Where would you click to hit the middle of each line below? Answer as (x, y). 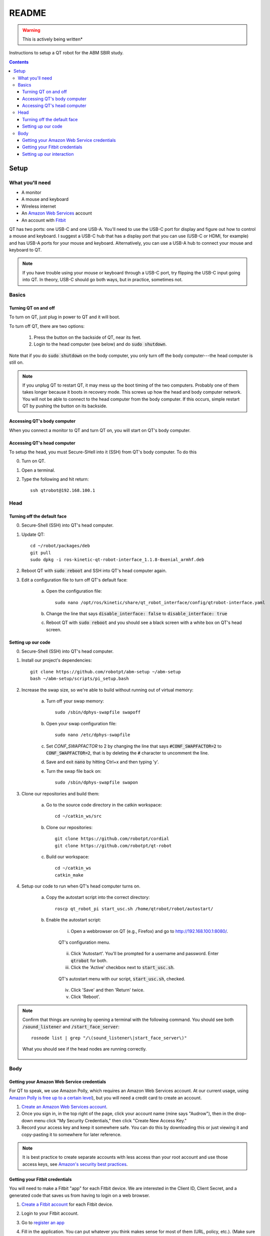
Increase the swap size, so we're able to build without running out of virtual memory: (107, 690)
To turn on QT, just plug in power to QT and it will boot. (65, 317)
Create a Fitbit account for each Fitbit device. (67, 1204)
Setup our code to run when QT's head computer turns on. (81, 886)
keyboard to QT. (25, 250)
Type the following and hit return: (55, 479)
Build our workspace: (68, 857)
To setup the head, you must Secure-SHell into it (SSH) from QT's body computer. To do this (103, 452)
